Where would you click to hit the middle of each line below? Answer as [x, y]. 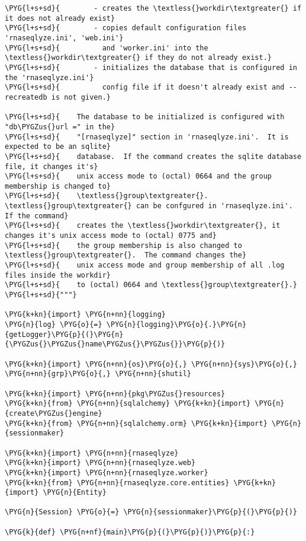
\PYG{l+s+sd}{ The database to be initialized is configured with [145, 117]
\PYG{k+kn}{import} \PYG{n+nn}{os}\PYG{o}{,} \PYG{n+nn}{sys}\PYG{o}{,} [151, 364]
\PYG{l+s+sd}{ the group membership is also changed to [123, 245]
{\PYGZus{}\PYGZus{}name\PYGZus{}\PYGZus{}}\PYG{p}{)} [115, 344]
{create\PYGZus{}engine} [54, 413]
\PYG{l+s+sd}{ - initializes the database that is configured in [151, 67]
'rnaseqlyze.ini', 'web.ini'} [64, 38]
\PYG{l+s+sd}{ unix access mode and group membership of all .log [145, 265]
